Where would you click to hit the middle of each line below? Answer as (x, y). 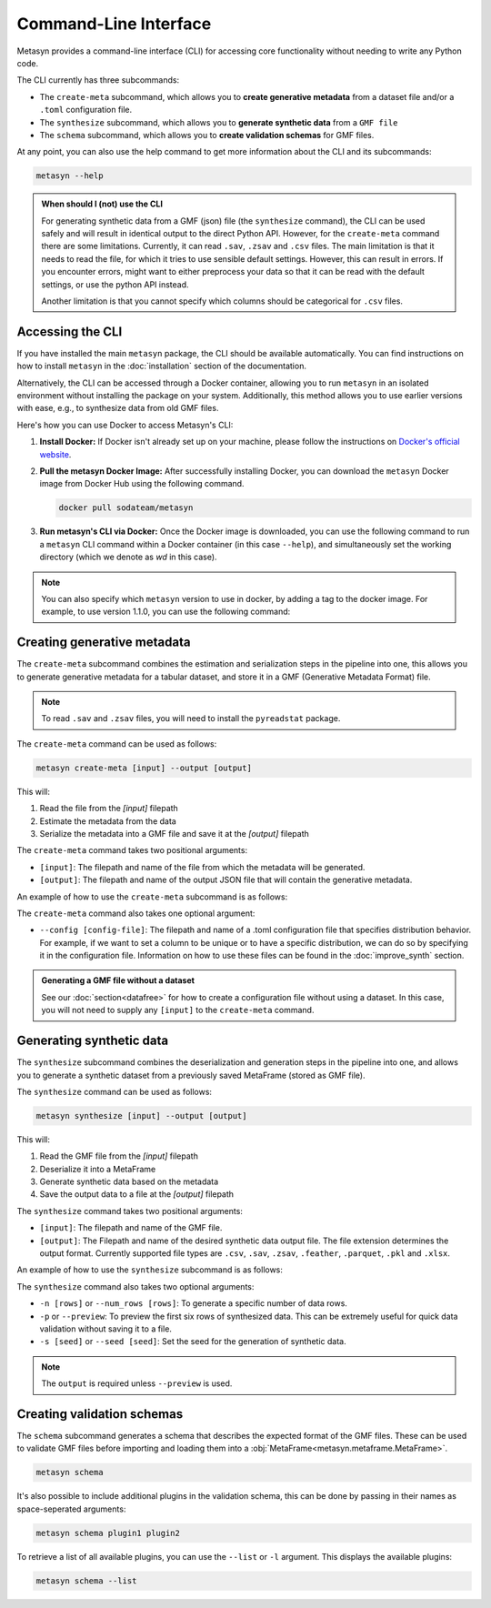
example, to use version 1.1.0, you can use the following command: (166, 612)
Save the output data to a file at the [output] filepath (137, 1194)
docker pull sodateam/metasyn (126, 508)
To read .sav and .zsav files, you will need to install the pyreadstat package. (191, 719)
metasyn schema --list (86, 1581)
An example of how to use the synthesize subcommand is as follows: (150, 1270)
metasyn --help (70, 176)
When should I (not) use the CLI (102, 204)
